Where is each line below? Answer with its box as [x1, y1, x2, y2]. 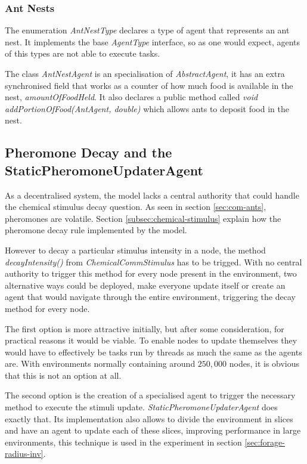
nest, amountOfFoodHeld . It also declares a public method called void [5, 91, 258, 103]
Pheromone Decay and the [5, 143, 172, 162]
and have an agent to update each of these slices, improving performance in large [5, 424, 301, 437]
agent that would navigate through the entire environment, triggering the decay [5, 290, 296, 303]
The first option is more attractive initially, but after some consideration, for [5, 322, 284, 335]
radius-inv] [5, 447, 44, 460]
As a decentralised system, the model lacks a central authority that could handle [5, 188, 299, 201]
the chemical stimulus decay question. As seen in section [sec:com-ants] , [5, 200, 266, 213]
